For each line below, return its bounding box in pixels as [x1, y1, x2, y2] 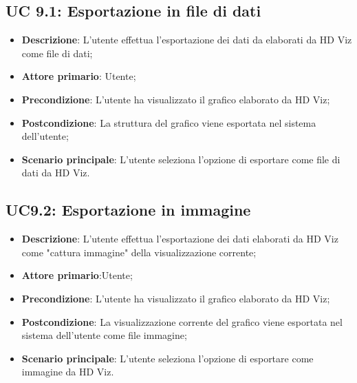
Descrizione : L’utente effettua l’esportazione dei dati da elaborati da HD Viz [21, 32, 352, 47]
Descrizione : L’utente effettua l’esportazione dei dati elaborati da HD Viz [21, 231, 338, 246]
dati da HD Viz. [21, 165, 90, 180]
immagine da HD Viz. [21, 364, 114, 379]
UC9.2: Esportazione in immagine [6, 199, 251, 220]
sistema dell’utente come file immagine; [21, 328, 187, 342]
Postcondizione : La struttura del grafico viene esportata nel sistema [21, 115, 316, 130]
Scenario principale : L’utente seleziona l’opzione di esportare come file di [21, 152, 340, 166]
